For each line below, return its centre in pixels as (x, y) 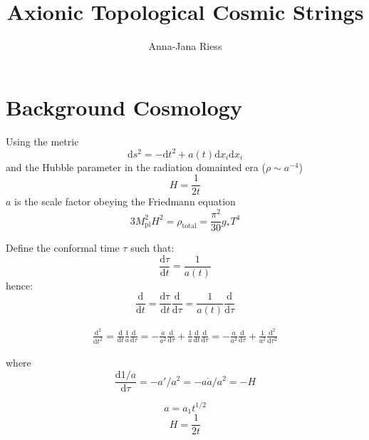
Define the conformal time (63, 248)
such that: (152, 248)
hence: (20, 285)
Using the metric (42, 141)
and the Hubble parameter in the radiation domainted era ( (136, 167)
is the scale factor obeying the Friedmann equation (125, 201)
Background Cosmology (124, 107)
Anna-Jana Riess (185, 46)
